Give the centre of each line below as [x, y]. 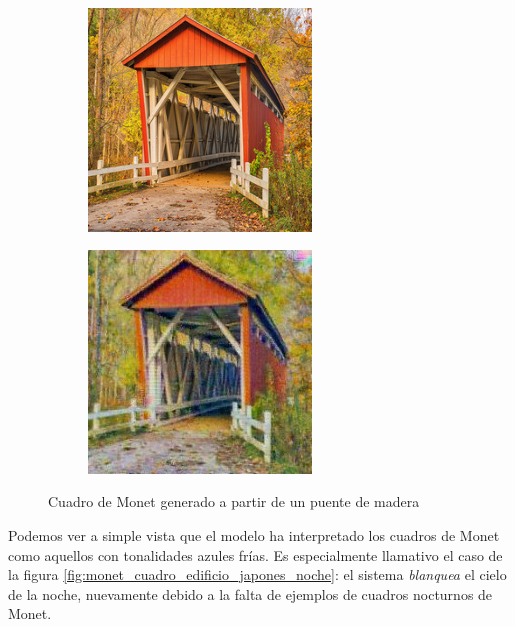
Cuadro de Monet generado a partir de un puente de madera [234, 501]
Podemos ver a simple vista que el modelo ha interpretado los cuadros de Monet [254, 534]
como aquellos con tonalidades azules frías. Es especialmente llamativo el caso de [255, 554]
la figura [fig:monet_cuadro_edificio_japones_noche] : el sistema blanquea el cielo [257, 574]
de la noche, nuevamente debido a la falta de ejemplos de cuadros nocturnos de [250, 593]
